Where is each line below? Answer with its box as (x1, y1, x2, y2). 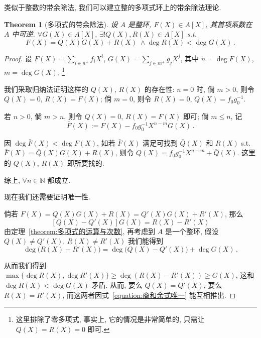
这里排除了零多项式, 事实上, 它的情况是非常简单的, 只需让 (16, 314, 205, 324)
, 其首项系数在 (205, 19, 252, 29)
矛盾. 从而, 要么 (91, 279, 143, 290)
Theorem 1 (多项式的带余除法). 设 (4, 19, 118, 29)
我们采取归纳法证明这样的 (4, 83, 88, 94)
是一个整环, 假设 (165, 226, 219, 236)
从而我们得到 (4, 260, 46, 270)
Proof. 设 (4, 53, 32, 63)
